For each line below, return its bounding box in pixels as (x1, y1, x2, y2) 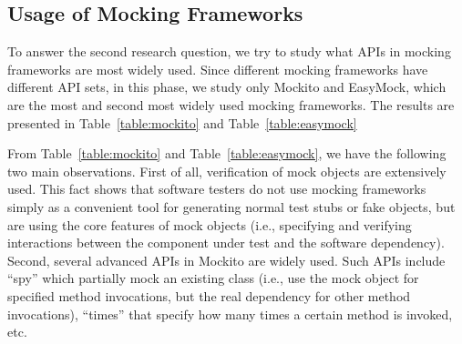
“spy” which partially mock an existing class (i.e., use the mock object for (7, 268, 419, 288)
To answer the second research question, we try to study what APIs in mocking (7, 42, 451, 61)
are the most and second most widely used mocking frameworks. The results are (7, 95, 455, 114)
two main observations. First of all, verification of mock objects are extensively (7, 161, 447, 180)
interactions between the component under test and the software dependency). (7, 233, 445, 252)
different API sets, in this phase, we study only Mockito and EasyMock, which (7, 77, 447, 96)
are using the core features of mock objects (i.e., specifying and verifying (7, 215, 412, 234)
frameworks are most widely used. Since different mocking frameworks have (7, 59, 428, 78)
